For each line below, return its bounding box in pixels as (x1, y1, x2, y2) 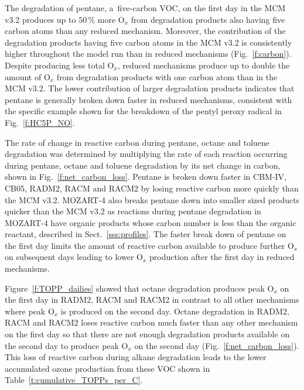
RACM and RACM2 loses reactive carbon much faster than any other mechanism (5, 316, 298, 329)
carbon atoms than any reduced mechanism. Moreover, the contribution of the (5, 25, 286, 37)
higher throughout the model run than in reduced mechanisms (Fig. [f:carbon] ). (5, 47, 292, 60)
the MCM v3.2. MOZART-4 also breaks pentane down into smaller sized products (5, 193, 300, 206)
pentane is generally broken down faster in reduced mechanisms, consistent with (5, 93, 292, 105)
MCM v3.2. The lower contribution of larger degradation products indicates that (5, 82, 295, 94)
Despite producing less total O (5, 59, 114, 71)
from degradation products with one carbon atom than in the (56, 70, 278, 83)
